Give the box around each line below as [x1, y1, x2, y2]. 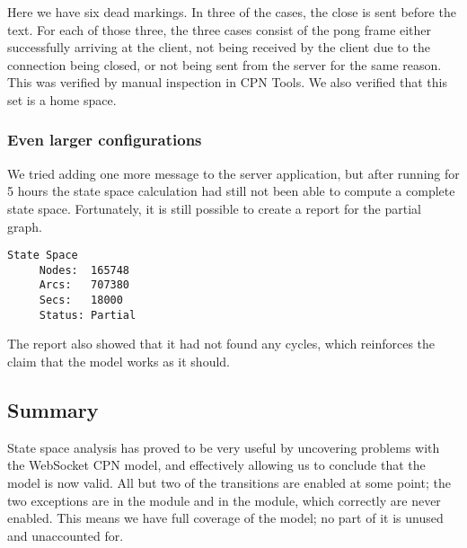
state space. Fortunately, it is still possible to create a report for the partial [7, 199, 421, 217]
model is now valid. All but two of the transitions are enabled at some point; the [7, 473, 451, 492]
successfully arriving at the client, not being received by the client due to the [7, 38, 430, 57]
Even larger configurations [7, 128, 202, 151]
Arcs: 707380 [39, 278, 130, 292]
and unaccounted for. [7, 526, 124, 544]
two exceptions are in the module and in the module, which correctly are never [7, 491, 441, 509]
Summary [7, 396, 99, 424]
